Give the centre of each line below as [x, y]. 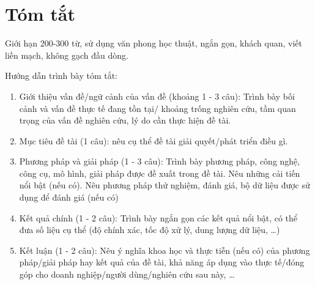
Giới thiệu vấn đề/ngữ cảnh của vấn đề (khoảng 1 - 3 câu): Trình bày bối [157, 96]
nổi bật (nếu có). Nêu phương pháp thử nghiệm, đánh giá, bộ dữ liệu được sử [165, 185]
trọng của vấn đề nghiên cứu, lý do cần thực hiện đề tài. [125, 120]
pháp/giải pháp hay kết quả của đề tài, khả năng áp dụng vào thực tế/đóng [162, 262]
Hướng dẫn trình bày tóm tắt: [61, 76]
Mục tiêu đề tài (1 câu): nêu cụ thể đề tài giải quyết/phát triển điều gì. [154, 140]
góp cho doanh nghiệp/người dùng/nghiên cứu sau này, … [127, 274]
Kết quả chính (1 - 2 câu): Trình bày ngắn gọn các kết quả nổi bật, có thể [158, 217]
